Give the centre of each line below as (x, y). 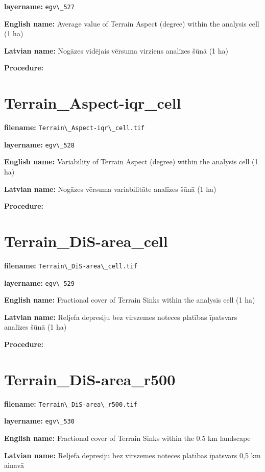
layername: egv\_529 (39, 282)
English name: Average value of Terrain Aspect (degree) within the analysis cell (132, 23)
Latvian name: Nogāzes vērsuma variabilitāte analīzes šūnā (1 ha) (110, 189)
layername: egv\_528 (39, 144)
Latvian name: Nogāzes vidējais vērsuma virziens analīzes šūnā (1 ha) (116, 50)
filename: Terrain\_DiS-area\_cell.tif (71, 265)
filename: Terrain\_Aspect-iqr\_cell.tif (75, 127)
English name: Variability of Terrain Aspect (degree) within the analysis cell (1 (131, 162)
